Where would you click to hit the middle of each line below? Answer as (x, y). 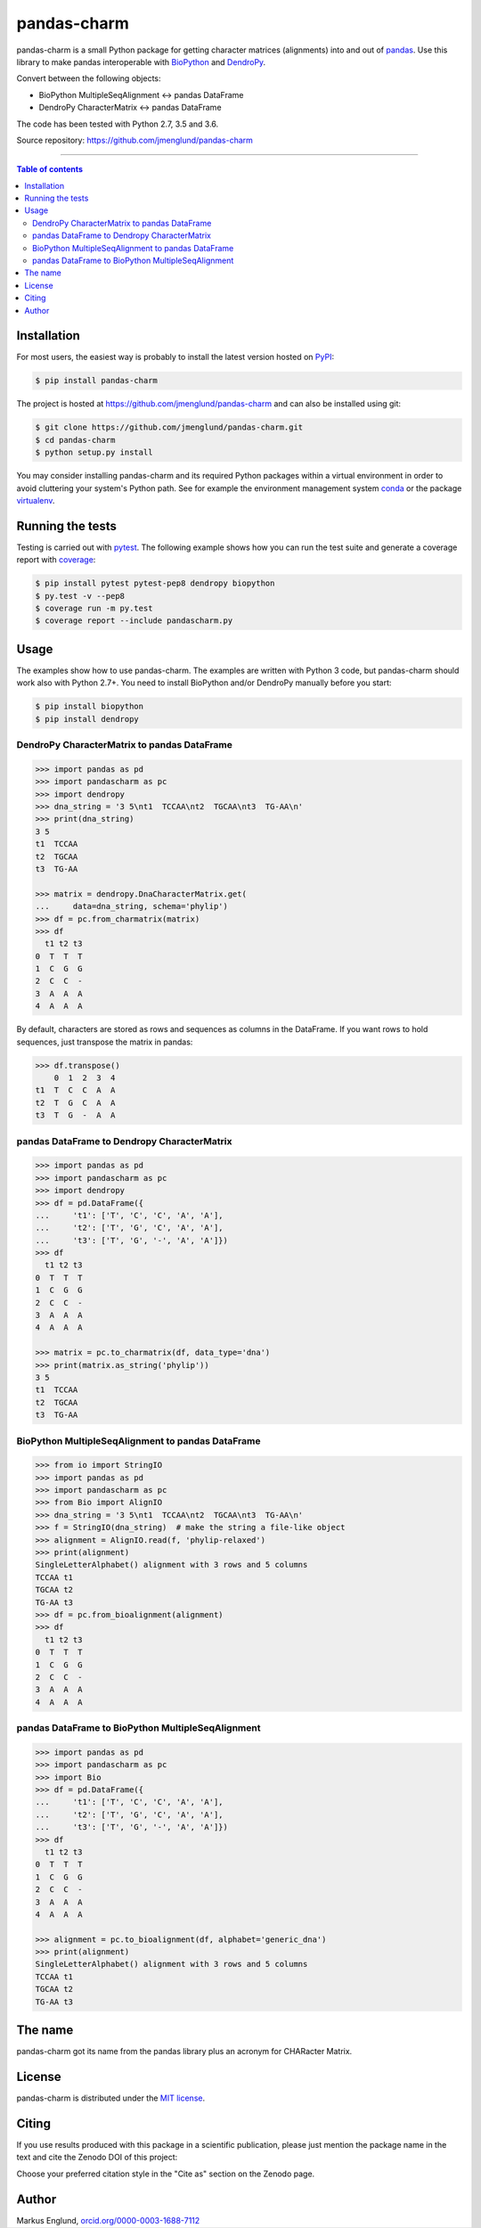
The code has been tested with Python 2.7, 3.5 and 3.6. (118, 124)
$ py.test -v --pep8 (80, 596)
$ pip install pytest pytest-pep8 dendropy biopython (155, 583)
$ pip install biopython (90, 707)
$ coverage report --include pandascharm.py (134, 621)
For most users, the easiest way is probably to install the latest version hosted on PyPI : (175, 357)
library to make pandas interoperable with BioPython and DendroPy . (141, 61)
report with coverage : (56, 560)
